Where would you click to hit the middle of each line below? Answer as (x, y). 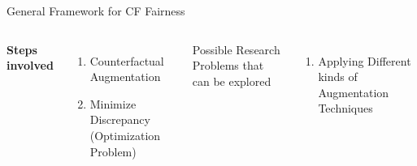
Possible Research (236, 49)
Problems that (228, 65)
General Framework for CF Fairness (96, 11)
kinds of (338, 77)
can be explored (232, 81)
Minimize (113, 103)
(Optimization (125, 135)
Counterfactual (127, 60)
